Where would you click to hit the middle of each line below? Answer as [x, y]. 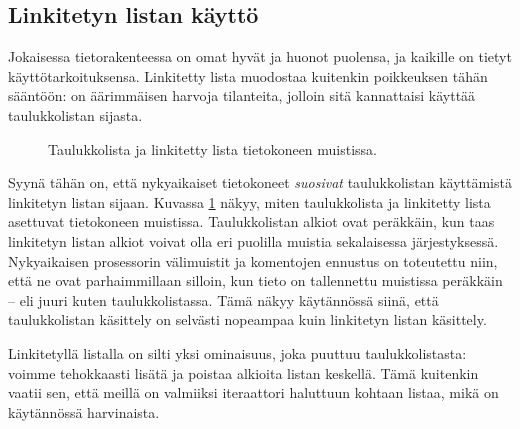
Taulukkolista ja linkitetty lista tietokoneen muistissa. [213, 148]
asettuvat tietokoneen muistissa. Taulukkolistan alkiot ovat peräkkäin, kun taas [251, 221]
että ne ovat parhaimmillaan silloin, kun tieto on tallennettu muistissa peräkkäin [255, 280]
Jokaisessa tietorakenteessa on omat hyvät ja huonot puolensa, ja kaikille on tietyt [260, 56]
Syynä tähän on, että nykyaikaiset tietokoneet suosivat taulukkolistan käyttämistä [260, 182]
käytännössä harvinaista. [84, 411]
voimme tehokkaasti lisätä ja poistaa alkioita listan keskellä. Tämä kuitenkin [243, 372]
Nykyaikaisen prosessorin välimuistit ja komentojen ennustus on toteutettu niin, [253, 260]
